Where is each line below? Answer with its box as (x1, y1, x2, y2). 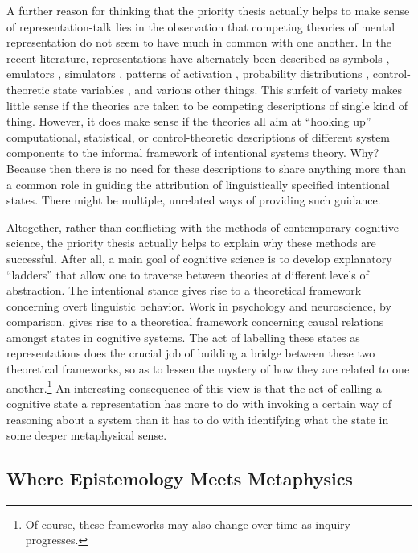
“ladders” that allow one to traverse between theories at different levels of (6, 266, 369, 283)
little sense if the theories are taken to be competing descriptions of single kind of (6, 97, 408, 113)
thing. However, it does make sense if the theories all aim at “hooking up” (6, 113, 371, 130)
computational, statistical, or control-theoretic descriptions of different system (6, 128, 391, 145)
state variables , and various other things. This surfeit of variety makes (53, 80, 402, 97)
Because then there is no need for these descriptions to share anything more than (6, 159, 407, 176)
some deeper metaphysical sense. (6, 427, 167, 444)
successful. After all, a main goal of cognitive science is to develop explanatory (6, 250, 392, 266)
